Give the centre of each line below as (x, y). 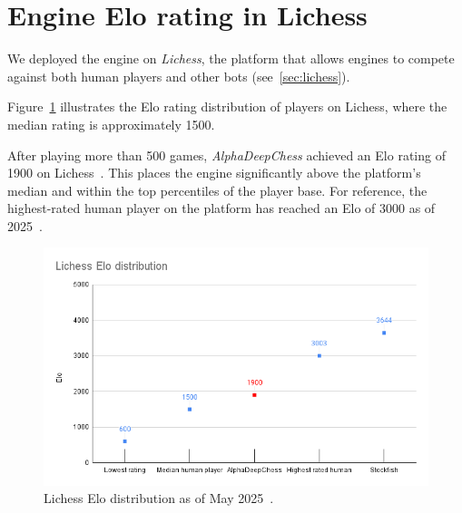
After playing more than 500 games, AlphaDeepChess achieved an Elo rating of (226, 155)
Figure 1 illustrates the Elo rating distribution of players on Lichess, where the (227, 106)
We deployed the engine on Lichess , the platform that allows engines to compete (231, 58)
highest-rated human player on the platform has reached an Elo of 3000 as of (221, 208)
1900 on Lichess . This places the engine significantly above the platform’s (214, 173)
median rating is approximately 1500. (111, 124)
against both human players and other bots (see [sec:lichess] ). (179, 76)
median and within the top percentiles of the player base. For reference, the (217, 190)
